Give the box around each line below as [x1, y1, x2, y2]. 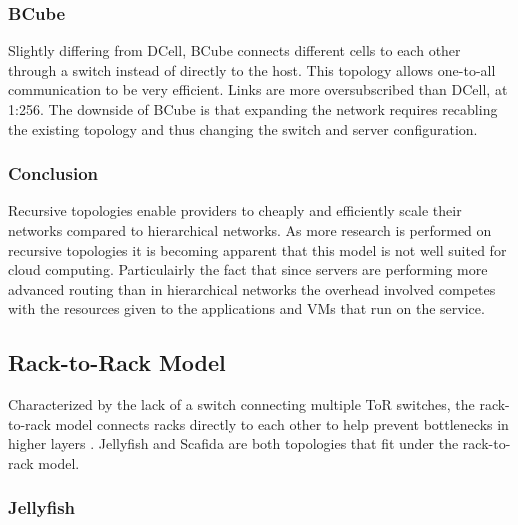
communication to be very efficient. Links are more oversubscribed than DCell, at [8, 79, 508, 100]
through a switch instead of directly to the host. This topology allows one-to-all [8, 59, 496, 80]
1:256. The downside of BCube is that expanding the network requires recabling [8, 99, 498, 119]
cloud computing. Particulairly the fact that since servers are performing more [8, 259, 488, 280]
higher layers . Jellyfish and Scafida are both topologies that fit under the [8, 433, 459, 454]
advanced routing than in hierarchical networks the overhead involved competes [8, 278, 496, 299]
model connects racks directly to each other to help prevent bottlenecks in [55, 413, 509, 434]
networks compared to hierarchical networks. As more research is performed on [8, 220, 492, 240]
